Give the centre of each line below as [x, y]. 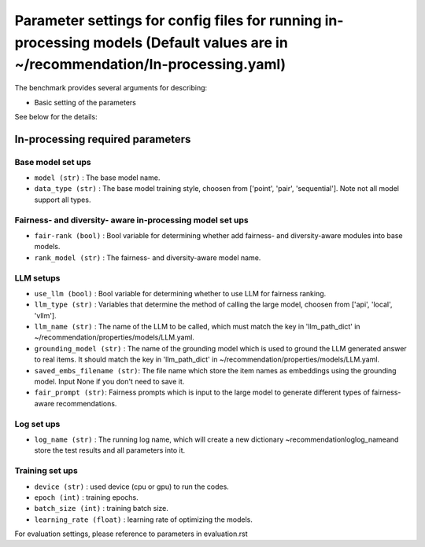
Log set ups [37, 424]
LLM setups [37, 277]
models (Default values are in [191, 42]
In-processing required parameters [103, 139]
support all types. [63, 200]
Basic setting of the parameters [85, 102]
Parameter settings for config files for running [168, 20]
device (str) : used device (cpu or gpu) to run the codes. [132, 486]
